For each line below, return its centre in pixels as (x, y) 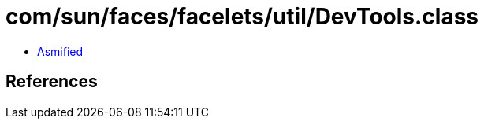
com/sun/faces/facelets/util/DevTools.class (242, 17)
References (52, 82)
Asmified (60, 51)
